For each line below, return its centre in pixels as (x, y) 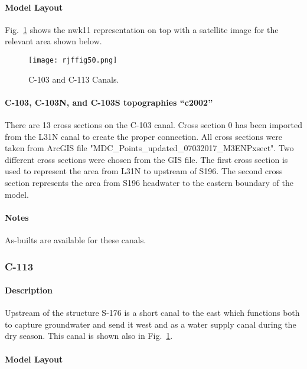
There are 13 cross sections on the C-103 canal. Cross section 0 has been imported (153, 125)
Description (29, 290)
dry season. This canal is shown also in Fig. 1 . (89, 336)
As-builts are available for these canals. (76, 239)
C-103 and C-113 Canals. (74, 79)
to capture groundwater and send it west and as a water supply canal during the (151, 324)
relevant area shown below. (53, 41)
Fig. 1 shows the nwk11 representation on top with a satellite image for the (142, 29)
